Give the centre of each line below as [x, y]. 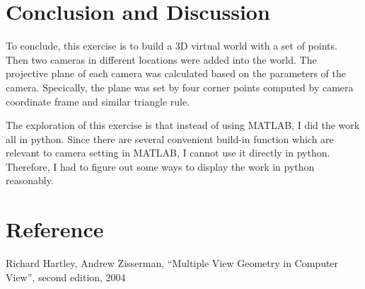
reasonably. [30, 180]
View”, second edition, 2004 [66, 277]
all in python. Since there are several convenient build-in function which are [170, 138]
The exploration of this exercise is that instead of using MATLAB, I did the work [183, 125]
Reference [55, 229]
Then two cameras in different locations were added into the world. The [161, 59]
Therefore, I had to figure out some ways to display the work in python [160, 166]
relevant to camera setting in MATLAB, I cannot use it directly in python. [168, 153]
